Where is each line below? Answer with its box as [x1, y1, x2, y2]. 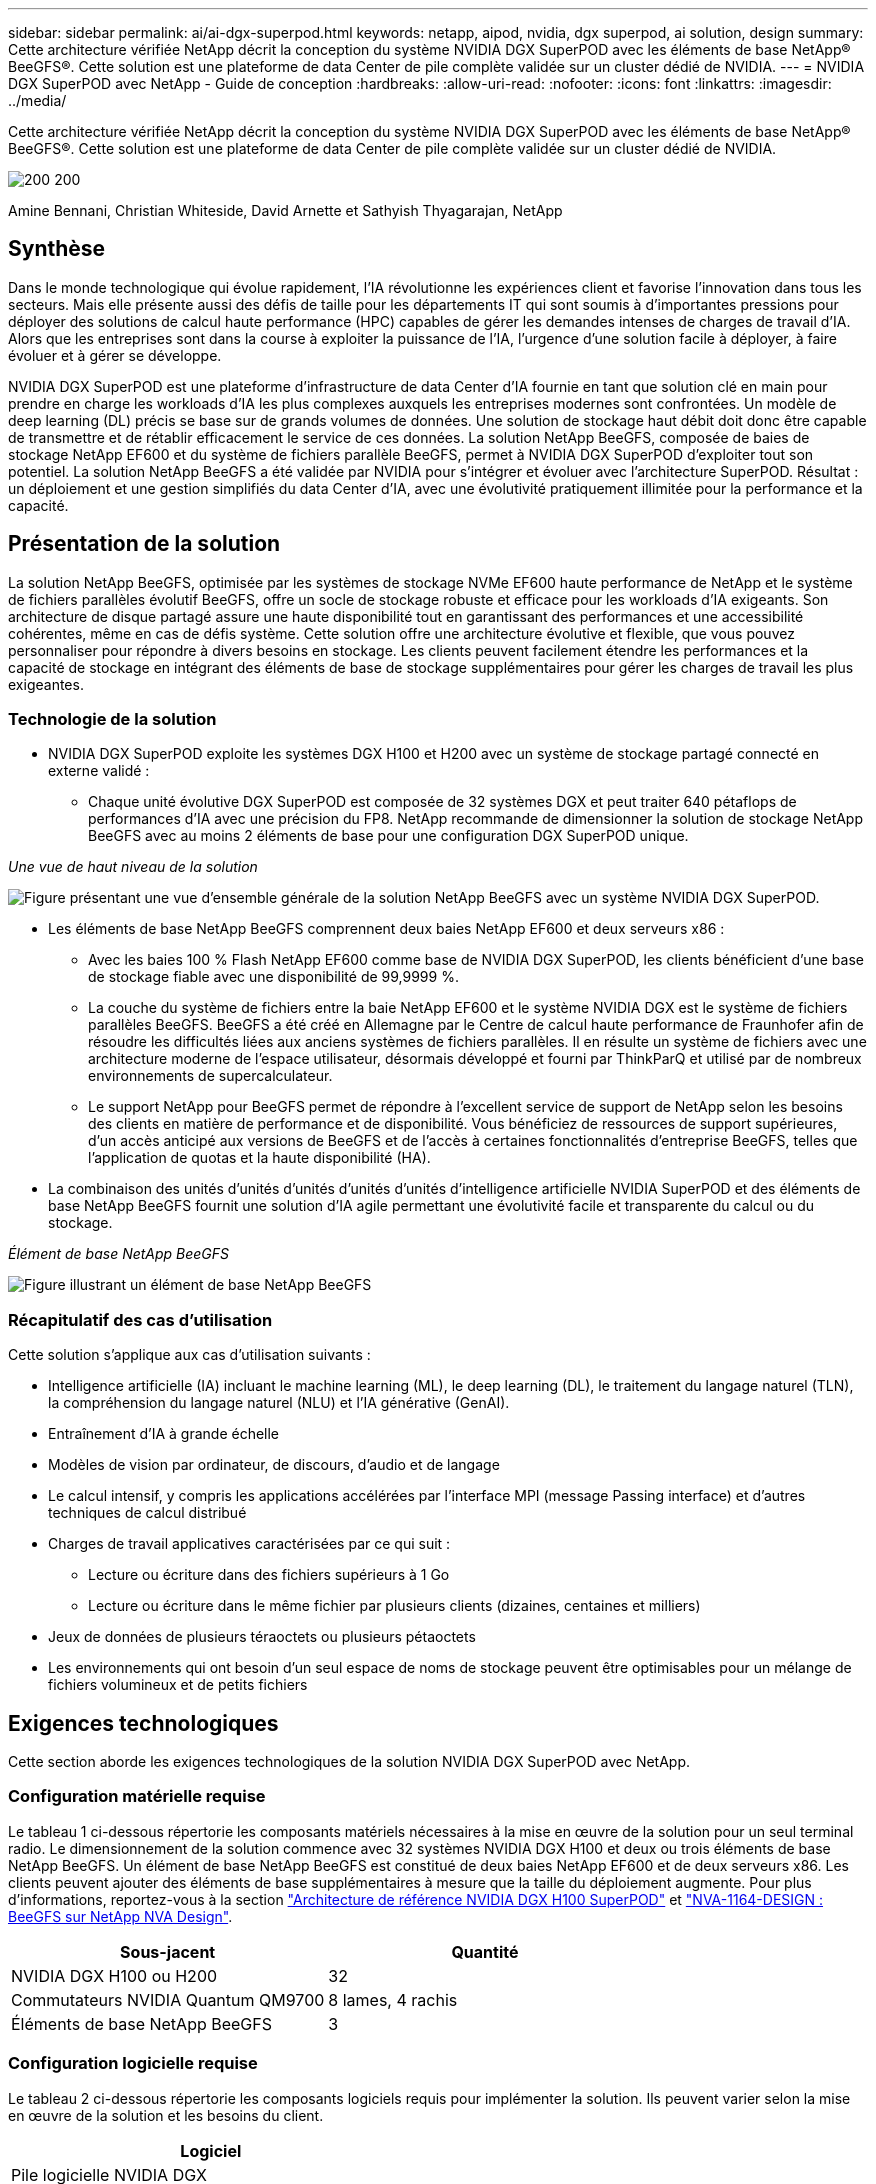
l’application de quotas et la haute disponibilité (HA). [88, 1149, 431, 1167]
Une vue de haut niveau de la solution [8, 858, 258, 876]
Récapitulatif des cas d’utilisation [8, 1309, 273, 1330]
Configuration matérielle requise [8, 1786, 266, 1807]
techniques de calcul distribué [48, 1504, 247, 1522]
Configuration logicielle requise [8, 2053, 258, 2074]
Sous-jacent [120, 1941, 216, 1962]
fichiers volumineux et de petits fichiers [48, 1676, 308, 1694]
